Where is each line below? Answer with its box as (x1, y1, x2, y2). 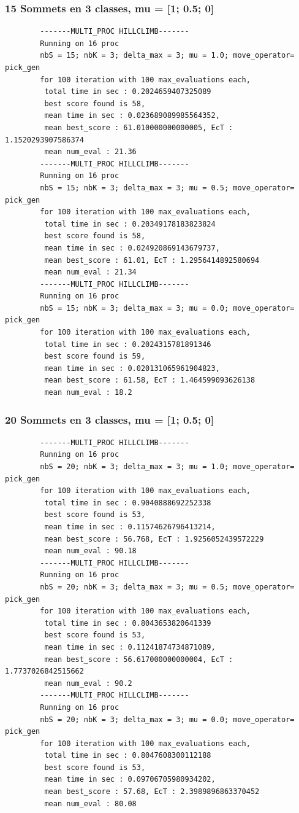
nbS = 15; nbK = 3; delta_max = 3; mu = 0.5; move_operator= (40, 183, 295, 192)
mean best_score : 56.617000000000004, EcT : (44, 655, 233, 664)
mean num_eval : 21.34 (44, 268, 137, 277)
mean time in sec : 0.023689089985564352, (44, 111, 220, 120)
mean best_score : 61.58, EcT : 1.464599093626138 (44, 376, 255, 385)
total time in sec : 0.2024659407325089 (44, 87, 211, 96)
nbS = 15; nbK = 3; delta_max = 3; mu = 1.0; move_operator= (40, 51, 295, 60)
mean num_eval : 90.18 (44, 547, 137, 556)
